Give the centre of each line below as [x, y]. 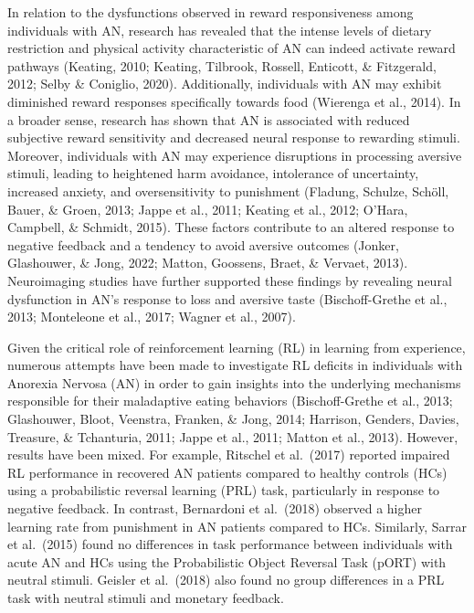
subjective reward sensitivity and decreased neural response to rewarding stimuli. [234, 137]
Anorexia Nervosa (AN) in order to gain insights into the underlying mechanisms [234, 382]
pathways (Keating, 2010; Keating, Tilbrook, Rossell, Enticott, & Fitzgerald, [222, 65]
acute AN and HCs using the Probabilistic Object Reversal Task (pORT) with [227, 561]
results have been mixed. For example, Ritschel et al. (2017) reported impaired [229, 454]
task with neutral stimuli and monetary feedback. [146, 597]
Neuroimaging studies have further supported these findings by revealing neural [230, 280]
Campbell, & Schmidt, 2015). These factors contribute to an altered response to [231, 227]
